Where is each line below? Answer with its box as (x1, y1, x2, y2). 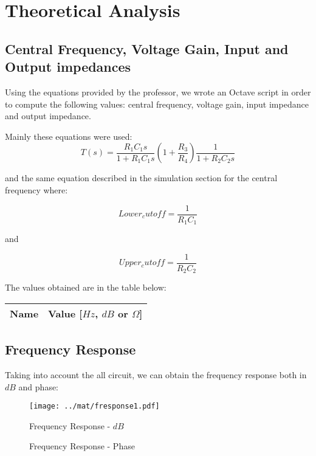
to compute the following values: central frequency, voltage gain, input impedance (5, 97, 309, 110)
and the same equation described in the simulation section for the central (5, 171, 278, 184)
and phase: (18, 380, 59, 393)
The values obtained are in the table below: (5, 281, 167, 294)
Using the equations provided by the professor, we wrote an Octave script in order (5, 85, 311, 98)
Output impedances (5, 57, 131, 76)
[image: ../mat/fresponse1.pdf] (29, 402, 160, 411)
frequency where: (5, 183, 68, 196)
